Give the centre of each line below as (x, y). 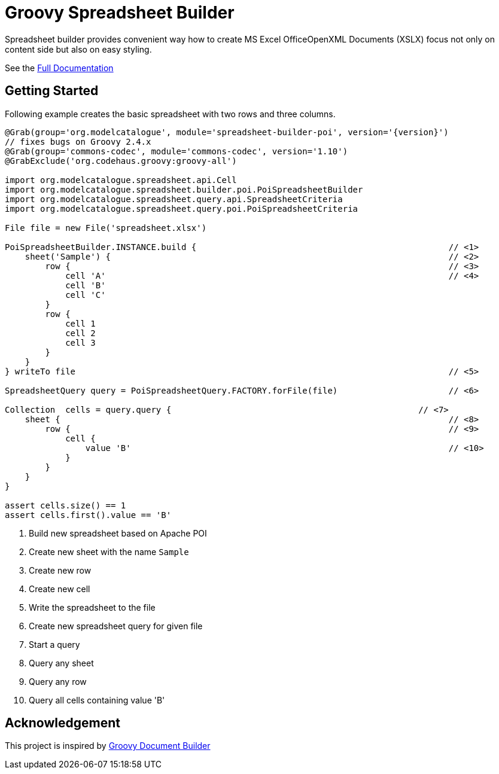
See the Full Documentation (59, 68)
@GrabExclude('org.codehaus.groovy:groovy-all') (121, 161)
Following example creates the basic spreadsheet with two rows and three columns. (170, 114)
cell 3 (80, 342)
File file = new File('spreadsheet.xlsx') (106, 228)
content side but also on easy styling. (78, 49)
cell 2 (80, 333)
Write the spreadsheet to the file (92, 607)
